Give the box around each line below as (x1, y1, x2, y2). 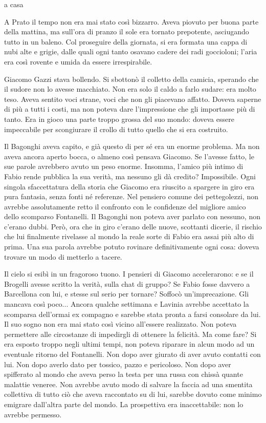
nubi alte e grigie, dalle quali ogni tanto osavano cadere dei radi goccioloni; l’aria (4, 46, 257, 57)
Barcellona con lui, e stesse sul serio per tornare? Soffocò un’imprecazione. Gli (4, 288, 249, 299)
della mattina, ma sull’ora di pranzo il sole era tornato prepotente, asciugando (4, 26, 249, 37)
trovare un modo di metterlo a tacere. (4, 251, 122, 262)
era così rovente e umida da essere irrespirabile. (4, 56, 152, 67)
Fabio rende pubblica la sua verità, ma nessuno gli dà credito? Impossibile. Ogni (4, 171, 256, 181)
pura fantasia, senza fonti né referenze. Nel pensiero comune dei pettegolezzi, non (4, 191, 258, 202)
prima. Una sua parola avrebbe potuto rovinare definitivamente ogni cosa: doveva (4, 241, 259, 252)
